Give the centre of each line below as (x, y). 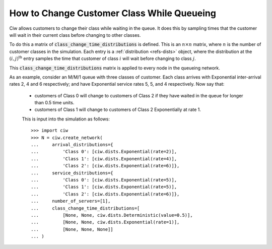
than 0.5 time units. (54, 103)
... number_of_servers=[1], (71, 201)
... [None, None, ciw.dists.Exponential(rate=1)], (105, 222)
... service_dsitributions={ (72, 173)
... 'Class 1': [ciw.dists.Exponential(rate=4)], (104, 159)
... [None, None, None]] (72, 229)
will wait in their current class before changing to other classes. (75, 35)
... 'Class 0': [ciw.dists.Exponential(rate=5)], (104, 180)
